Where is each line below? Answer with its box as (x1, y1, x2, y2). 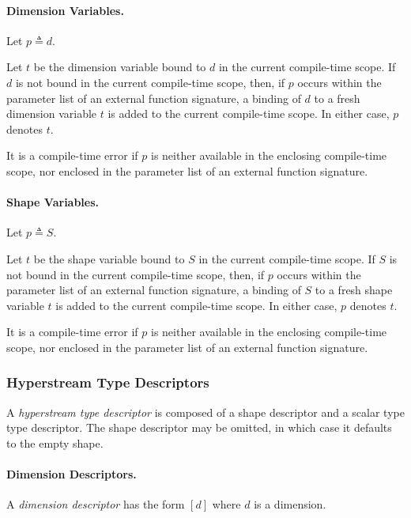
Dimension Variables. (6, 2, 124, 18)
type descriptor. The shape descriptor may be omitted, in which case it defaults (6, 419, 392, 436)
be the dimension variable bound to (33, 59, 206, 75)
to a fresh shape (315, 282, 393, 298)
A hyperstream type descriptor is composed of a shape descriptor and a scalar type (6, 403, 405, 420)
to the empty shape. (6, 434, 104, 451)
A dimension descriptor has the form (6, 496, 185, 512)
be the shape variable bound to (33, 250, 185, 267)
